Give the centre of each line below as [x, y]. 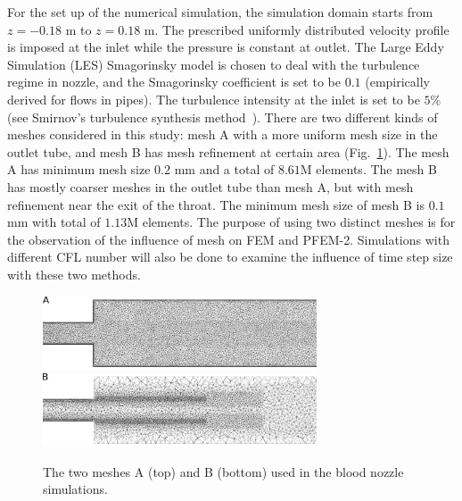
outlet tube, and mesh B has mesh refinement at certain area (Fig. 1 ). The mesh [228, 151]
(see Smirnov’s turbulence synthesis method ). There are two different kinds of [223, 117]
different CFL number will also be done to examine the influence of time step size [230, 257]
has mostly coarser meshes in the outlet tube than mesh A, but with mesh [210, 186]
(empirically [397, 82]
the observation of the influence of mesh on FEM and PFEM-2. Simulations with [228, 239]
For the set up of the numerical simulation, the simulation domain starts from [220, 12]
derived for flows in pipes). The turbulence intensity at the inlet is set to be [214, 99]
